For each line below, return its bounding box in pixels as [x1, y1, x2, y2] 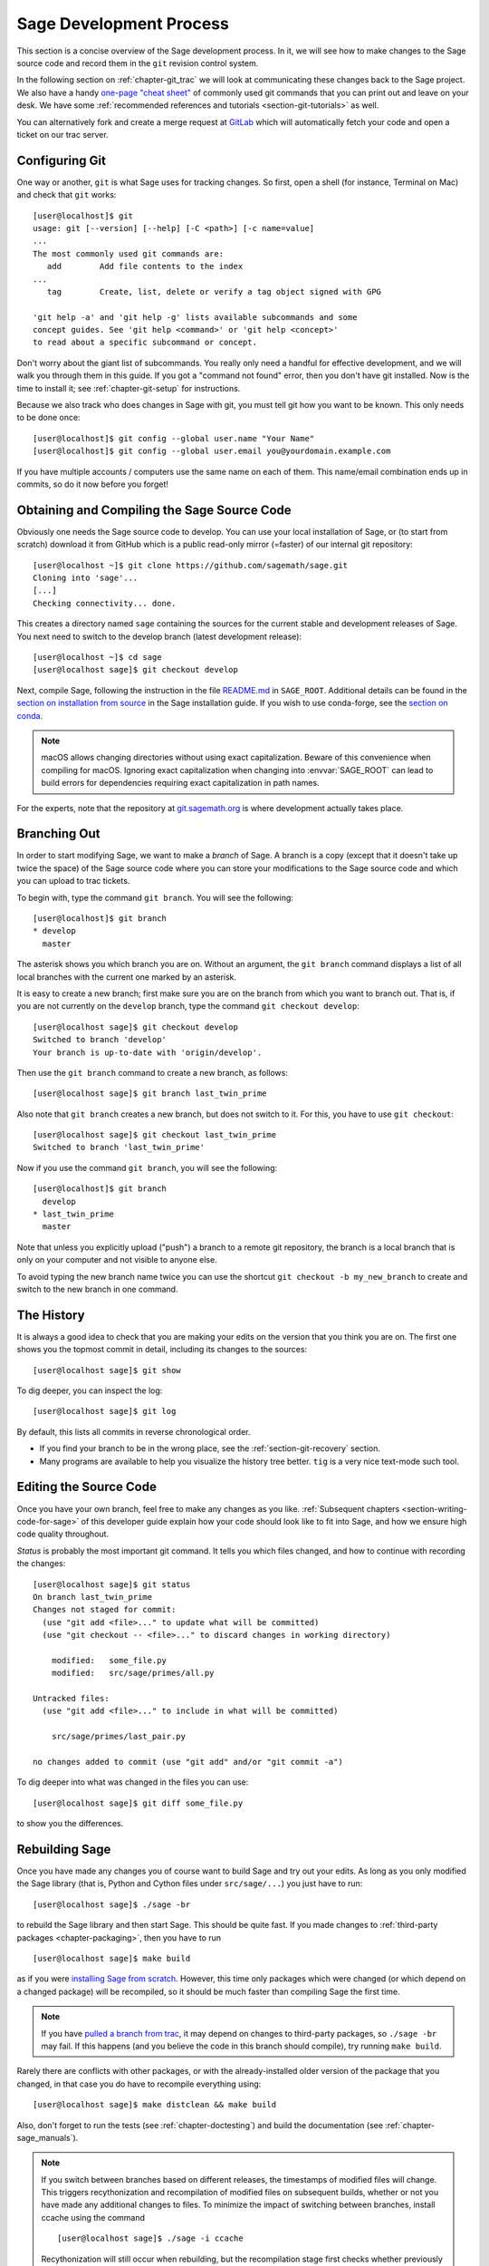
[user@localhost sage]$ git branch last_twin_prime [33, 1089, 267, 1099]
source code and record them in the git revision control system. [16, 57, 259, 68]
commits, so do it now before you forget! [16, 479, 169, 489]
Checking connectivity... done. [33, 598, 177, 608]
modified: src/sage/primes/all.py [51, 1668, 215, 1679]
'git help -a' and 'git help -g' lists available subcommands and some [33, 312, 358, 322]
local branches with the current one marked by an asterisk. [16, 971, 237, 983]
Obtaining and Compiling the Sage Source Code [16, 502, 292, 518]
